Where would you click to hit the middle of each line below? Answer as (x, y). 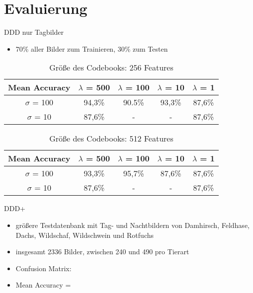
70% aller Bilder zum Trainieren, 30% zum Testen (92, 48)
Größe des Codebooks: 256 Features (111, 68)
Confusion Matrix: (43, 268)
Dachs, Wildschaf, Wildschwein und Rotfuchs (85, 235)
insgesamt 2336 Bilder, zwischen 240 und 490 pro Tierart (102, 252)
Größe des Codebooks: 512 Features (111, 139)
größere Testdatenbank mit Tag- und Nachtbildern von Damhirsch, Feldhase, (132, 225)
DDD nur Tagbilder (34, 32)
